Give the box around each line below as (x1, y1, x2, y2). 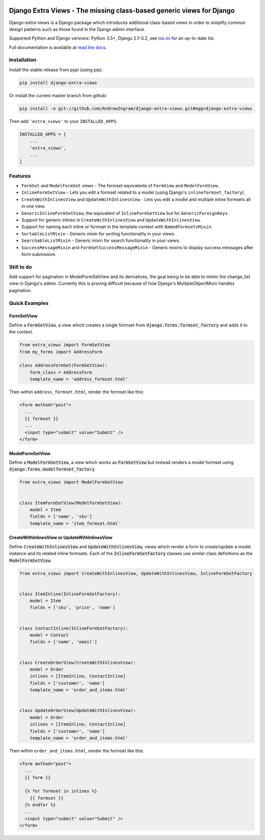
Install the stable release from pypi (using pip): (9, 67, 103, 73)
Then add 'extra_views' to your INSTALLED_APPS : (9, 118, 118, 124)
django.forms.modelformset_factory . (9, 466, 96, 472)
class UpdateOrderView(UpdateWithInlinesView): (19, 708, 136, 713)
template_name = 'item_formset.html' (29, 520, 121, 526)
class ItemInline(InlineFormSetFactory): (19, 591, 121, 597)
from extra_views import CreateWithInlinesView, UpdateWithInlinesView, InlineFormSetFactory (19, 570, 253, 576)
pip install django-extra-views (19, 80, 98, 85)
